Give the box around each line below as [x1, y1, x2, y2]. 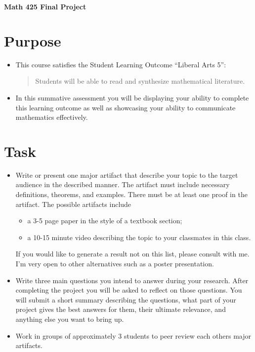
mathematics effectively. [15, 112, 88, 122]
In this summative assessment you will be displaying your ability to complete [15, 92, 249, 102]
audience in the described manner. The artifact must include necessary [15, 179, 230, 190]
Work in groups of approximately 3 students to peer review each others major [15, 330, 251, 341]
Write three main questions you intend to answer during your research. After [15, 275, 249, 285]
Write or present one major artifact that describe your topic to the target [15, 169, 238, 180]
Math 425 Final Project [4, 1, 86, 11]
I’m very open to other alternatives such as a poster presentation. [15, 258, 214, 268]
